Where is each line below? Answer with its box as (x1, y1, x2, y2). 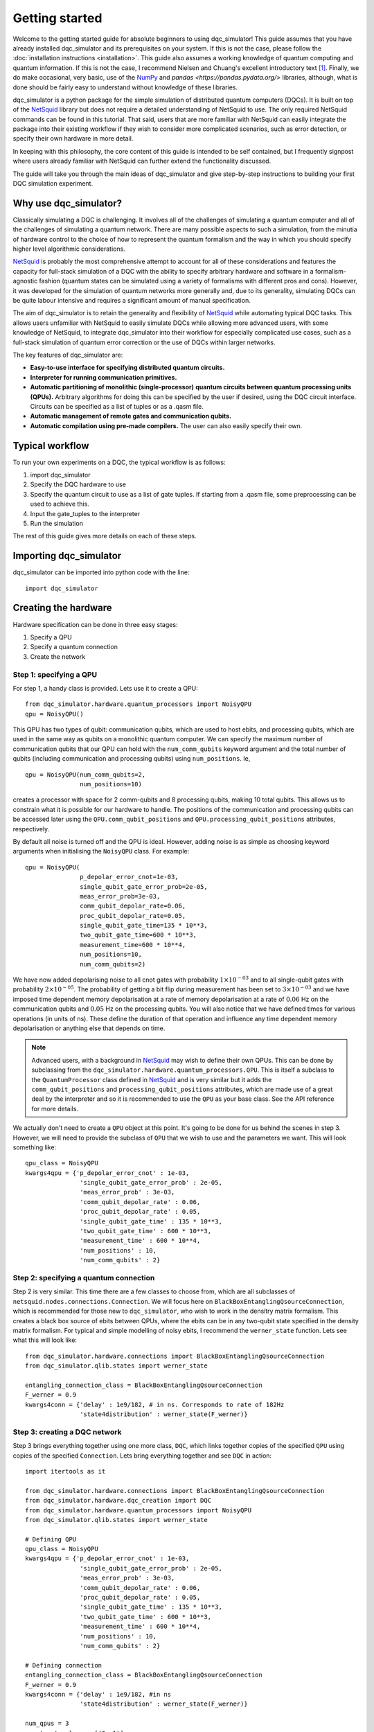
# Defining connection (25, 1661, 103, 1669)
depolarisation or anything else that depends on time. (12, 1024, 166, 1032)
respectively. (12, 824, 50, 833)
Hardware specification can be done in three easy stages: (12, 620, 178, 628)
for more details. (31, 1104, 79, 1113)
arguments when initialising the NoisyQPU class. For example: (12, 847, 190, 856)
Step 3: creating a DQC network (12, 1427, 122, 1437)
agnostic (12, 277, 38, 285)
